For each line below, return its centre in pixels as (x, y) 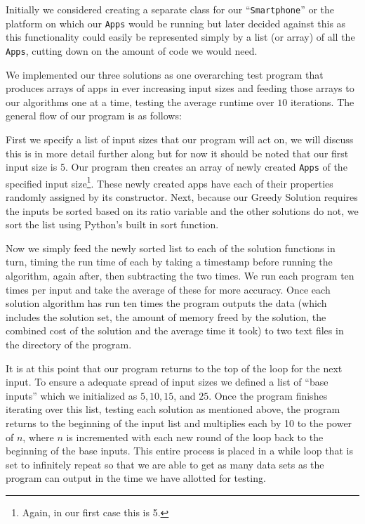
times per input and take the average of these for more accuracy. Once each (168, 289)
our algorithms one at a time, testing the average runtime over (140, 101)
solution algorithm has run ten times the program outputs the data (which (166, 303)
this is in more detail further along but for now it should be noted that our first (177, 153)
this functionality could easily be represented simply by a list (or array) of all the (180, 37)
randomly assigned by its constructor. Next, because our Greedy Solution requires (182, 197)
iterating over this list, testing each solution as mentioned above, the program (173, 409)
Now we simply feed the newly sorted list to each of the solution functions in (171, 248)
